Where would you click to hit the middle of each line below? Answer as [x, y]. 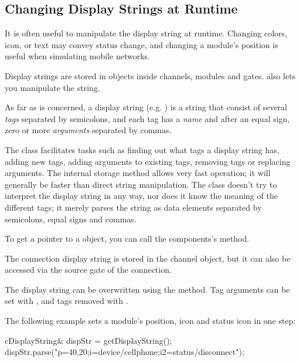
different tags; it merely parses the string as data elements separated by [133, 207]
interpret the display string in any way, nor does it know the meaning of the [141, 196]
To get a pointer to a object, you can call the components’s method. [127, 238]
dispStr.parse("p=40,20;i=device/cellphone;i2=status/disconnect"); [125, 352]
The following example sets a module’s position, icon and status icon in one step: [150, 321]
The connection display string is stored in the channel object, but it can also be [148, 258]
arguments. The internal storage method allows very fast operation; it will [138, 173]
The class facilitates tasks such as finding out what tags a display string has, [142, 149]
